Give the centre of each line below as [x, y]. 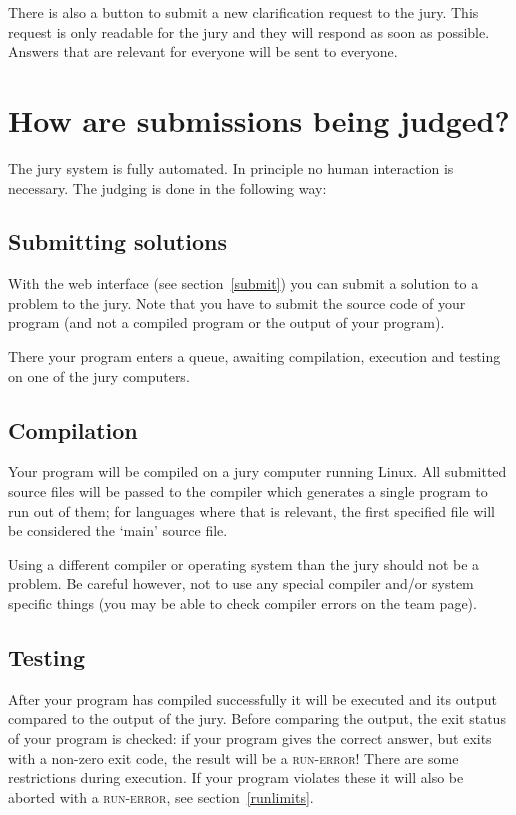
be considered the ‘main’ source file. [118, 530]
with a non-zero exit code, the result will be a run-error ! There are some [233, 757]
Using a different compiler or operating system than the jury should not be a [244, 563]
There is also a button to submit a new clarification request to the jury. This [243, 12]
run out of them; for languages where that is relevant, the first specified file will [252, 510]
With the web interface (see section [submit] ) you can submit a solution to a [243, 283]
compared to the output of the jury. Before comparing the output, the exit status [257, 718]
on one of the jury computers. [99, 375]
